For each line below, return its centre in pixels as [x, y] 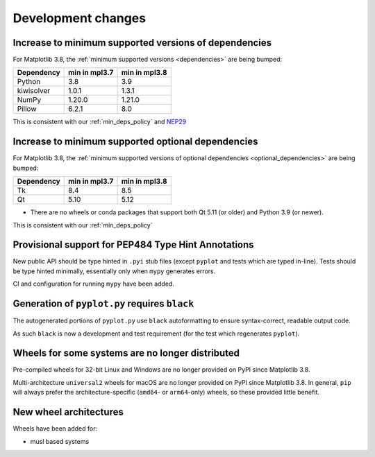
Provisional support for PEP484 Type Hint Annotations [133, 245]
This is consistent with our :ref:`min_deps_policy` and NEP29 [100, 122]
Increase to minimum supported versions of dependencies [142, 43]
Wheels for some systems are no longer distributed [126, 353]
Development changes [79, 18]
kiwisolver [34, 91]
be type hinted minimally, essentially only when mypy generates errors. [114, 271]
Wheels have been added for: [55, 429]
